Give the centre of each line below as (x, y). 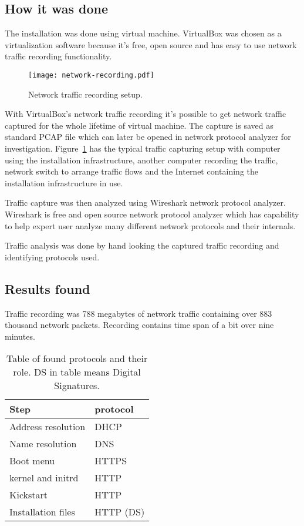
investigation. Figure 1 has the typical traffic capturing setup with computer (143, 148)
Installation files (42, 512)
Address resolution (48, 427)
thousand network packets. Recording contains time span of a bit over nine (139, 325)
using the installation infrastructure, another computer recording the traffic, (141, 160)
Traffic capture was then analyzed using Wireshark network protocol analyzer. (145, 202)
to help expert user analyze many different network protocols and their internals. (150, 225)
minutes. (20, 336)
